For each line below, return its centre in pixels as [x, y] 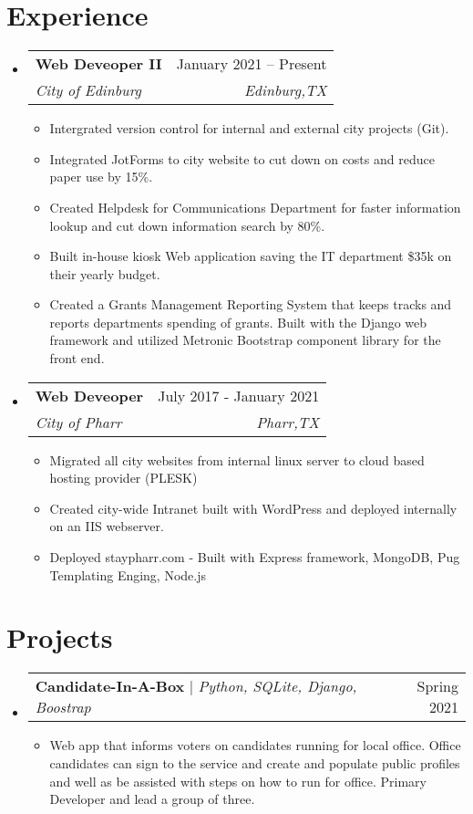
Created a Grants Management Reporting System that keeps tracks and [251, 304]
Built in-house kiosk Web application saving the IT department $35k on [251, 256]
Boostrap [63, 707]
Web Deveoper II [98, 64]
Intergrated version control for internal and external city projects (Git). [249, 128]
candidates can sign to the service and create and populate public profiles [255, 762]
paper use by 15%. [101, 177]
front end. [77, 358]
